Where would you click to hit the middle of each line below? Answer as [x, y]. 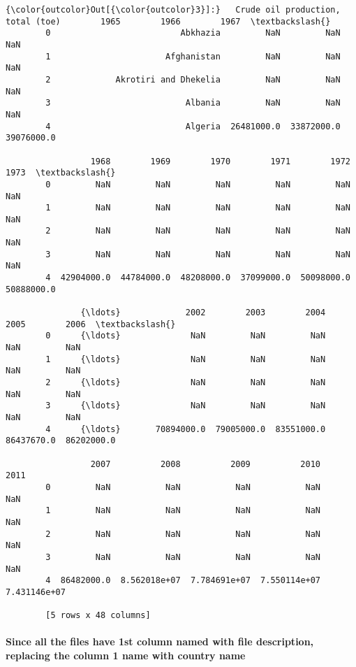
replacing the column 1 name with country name [126, 655]
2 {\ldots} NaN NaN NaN [186, 382]
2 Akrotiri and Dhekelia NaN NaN [193, 79]
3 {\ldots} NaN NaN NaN [186, 406]
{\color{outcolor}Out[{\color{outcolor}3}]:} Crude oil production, [173, 10]
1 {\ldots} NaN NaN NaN [186, 359]
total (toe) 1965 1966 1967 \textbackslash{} [168, 21]
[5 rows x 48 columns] [98, 616]
